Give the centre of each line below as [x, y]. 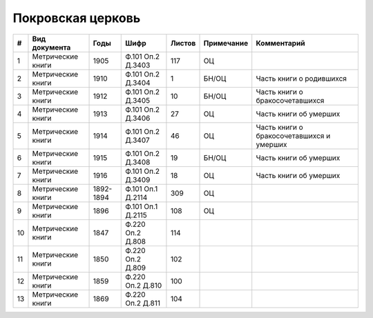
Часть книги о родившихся [301, 78]
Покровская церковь [77, 18]
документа [51, 47]
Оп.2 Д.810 [144, 285]
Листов [183, 43]
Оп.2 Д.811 [143, 303]
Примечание [226, 43]
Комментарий [280, 43]
